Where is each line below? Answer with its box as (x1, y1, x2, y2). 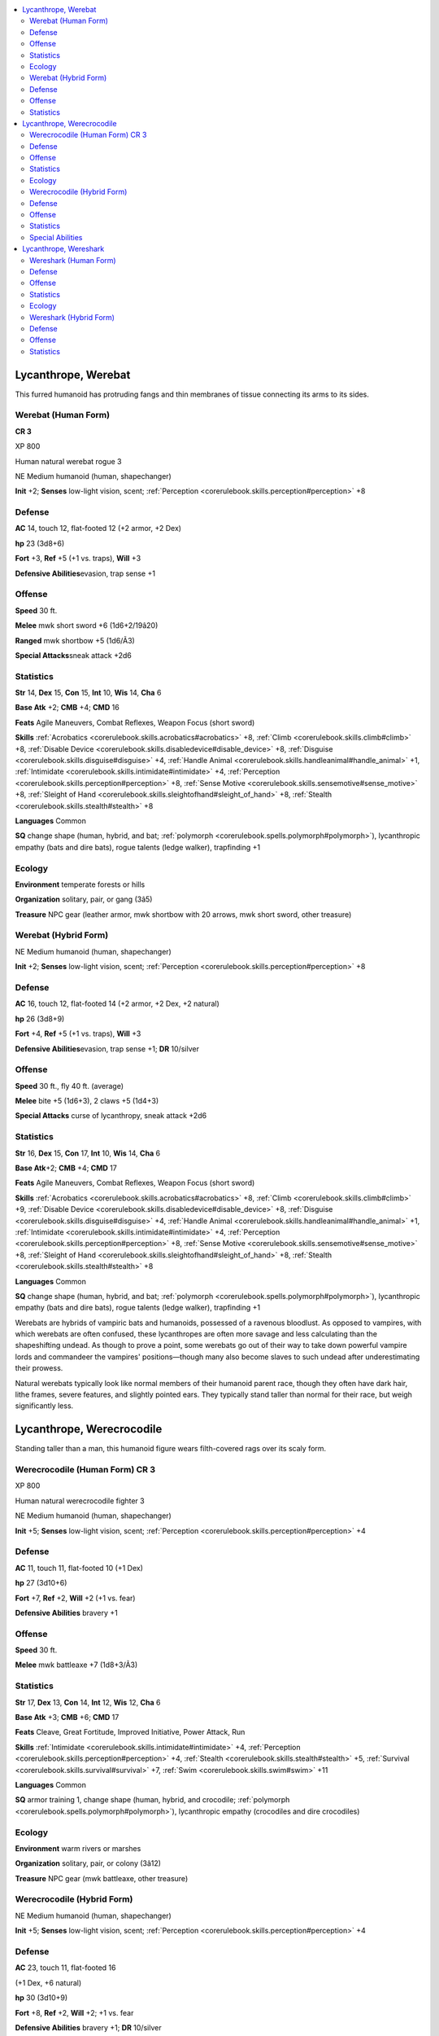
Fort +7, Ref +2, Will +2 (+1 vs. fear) (15, 1593, 136, 1603)
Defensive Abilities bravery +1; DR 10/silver (15, 2022, 162, 2032)
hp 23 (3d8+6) (15, 538, 65, 548)
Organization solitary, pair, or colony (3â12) (15, 1858, 162, 1868)
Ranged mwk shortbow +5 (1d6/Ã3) (15, 635, 136, 645)
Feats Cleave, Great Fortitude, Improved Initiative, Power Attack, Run (15, 1727, 246, 1737)
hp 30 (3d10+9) (15, 1993, 68, 2003)
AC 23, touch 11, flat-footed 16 (15, 1963, 116, 1972)
